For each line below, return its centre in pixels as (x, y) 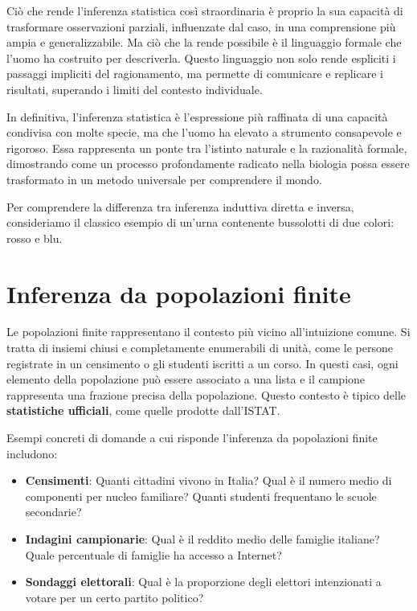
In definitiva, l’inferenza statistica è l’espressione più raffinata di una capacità (197, 116)
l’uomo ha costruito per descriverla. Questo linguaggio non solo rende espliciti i (201, 57)
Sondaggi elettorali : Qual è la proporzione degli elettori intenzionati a (203, 582)
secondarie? (53, 512)
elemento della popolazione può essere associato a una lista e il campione (186, 379)
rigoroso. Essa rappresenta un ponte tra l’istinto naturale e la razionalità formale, (207, 148)
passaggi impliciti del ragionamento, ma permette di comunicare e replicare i (195, 74)
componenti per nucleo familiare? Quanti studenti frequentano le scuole (201, 496)
